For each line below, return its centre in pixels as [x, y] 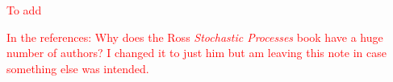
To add [24, 10]
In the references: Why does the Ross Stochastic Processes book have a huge [195, 37]
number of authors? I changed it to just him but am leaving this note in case [196, 53]
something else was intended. [78, 68]
